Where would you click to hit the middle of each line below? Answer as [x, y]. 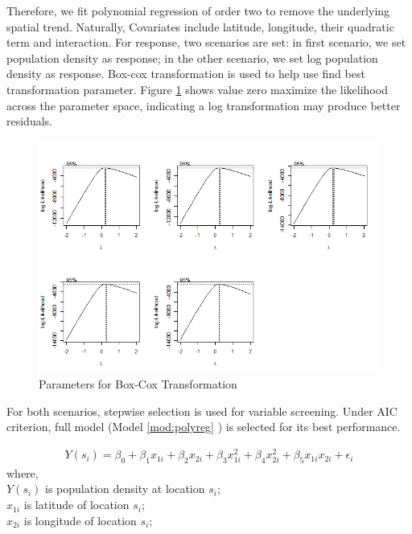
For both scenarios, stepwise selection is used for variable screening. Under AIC [202, 411]
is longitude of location [80, 520]
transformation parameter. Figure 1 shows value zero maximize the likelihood [197, 89]
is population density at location [125, 489]
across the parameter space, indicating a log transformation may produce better [204, 105]
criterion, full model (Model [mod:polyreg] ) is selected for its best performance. [204, 427]
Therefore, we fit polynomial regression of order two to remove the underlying [198, 10]
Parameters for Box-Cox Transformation [138, 384]
